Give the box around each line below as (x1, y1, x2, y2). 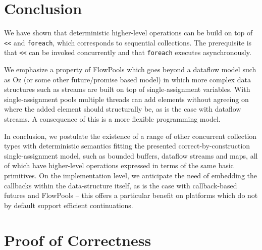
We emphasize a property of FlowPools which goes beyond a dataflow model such (4, 64, 256, 75)
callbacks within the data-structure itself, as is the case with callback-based (4, 180, 237, 190)
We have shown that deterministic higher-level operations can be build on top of (4, 27, 253, 38)
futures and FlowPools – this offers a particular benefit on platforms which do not (4, 190, 258, 201)
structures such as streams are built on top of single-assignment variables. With (4, 84, 250, 94)
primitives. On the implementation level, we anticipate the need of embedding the (4, 170, 257, 180)
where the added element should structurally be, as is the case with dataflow (4, 104, 241, 114)
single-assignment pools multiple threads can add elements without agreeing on (4, 93, 249, 104)
